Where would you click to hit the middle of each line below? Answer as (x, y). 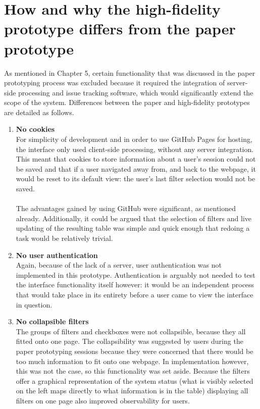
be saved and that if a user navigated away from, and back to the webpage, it (136, 168)
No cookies (35, 129)
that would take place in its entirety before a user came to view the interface (135, 294)
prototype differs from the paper (120, 29)
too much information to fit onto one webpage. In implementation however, (132, 361)
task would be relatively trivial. (64, 238)
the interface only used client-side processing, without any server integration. (135, 149)
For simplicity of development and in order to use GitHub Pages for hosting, (134, 139)
